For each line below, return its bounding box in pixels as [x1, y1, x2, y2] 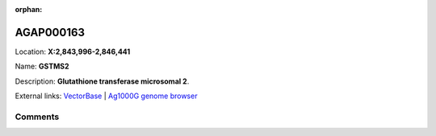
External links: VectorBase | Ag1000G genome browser [15, 91, 198, 101]
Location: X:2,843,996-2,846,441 [15, 47, 131, 56]
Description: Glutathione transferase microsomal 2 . [15, 76, 190, 86]
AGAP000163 [15, 25, 85, 39]
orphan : [15, 5, 43, 14]
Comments [15, 111, 60, 122]
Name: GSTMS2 [15, 61, 69, 72]
